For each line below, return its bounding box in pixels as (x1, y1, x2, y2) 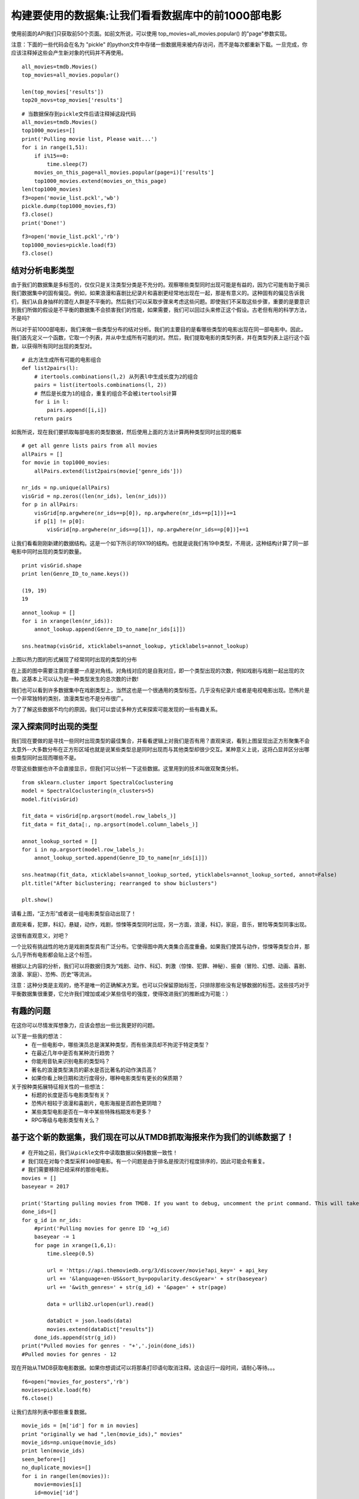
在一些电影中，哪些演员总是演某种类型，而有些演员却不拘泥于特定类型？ (31, 1041, 209, 1048)
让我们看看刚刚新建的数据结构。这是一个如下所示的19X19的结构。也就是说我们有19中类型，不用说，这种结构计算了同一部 (11, 540, 309, 547)
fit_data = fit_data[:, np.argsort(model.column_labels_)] (22, 821, 199, 827)
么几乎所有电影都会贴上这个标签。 (11, 951, 95, 959)
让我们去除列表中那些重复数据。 (11, 1408, 90, 1415)
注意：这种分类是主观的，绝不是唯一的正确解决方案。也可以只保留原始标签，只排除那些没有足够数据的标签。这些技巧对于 (11, 982, 310, 989)
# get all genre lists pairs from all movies (22, 443, 158, 449)
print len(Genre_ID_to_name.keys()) (22, 570, 129, 577)
